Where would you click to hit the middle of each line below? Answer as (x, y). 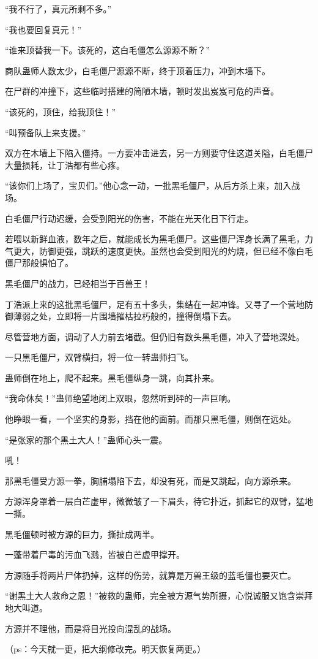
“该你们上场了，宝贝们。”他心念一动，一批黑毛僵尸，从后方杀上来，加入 (148, 185)
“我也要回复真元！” (43, 29)
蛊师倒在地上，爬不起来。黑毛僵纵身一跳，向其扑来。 (112, 377)
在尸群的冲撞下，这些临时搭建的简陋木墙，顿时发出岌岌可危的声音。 (142, 91)
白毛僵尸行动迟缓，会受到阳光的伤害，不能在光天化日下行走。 (129, 218)
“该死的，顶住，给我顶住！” (61, 111)
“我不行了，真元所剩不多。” (58, 9)
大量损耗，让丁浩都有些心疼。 (65, 165)
